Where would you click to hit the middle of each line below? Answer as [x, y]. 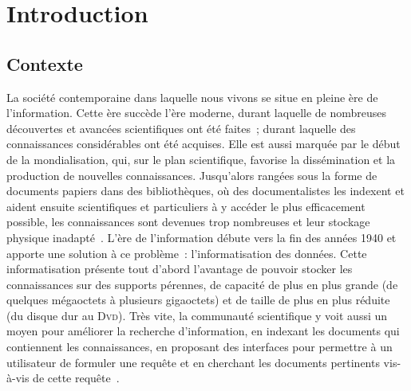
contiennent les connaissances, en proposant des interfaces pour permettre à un [200, 347]
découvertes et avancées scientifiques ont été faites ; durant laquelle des [181, 128]
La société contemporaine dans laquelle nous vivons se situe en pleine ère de [192, 97]
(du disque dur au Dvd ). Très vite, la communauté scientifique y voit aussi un [197, 315]
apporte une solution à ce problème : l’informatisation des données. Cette [187, 253]
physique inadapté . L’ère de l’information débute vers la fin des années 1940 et [202, 237]
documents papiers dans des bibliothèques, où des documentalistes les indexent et [205, 191]
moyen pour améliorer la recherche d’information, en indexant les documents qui [203, 331]
